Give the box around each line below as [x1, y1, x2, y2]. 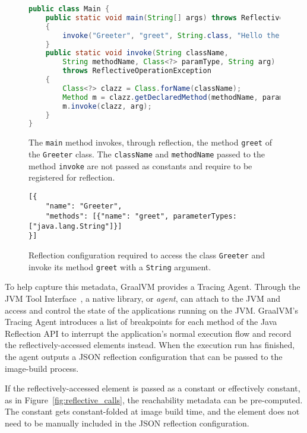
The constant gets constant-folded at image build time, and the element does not [5, 405, 300, 418]
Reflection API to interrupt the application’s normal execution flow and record [5, 327, 292, 339]
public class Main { [29, 5, 110, 13]
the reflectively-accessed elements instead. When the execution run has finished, [5, 339, 295, 351]
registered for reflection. [29, 171, 115, 184]
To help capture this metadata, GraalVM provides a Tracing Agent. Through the [5, 280, 300, 293]
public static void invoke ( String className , [45, 49, 229, 58]
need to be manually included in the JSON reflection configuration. [5, 416, 249, 429]
